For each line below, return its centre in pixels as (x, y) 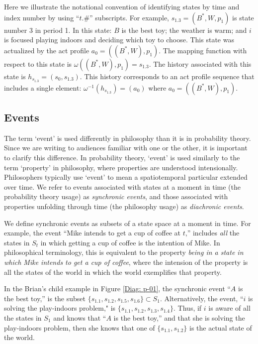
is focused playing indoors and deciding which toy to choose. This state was (119, 40)
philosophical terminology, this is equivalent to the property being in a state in (124, 252)
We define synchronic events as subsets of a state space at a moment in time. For (128, 223)
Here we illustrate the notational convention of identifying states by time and (122, 6)
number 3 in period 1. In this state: (58, 30)
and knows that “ (80, 317)
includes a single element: (43, 87)
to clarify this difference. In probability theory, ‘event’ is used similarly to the (122, 158)
